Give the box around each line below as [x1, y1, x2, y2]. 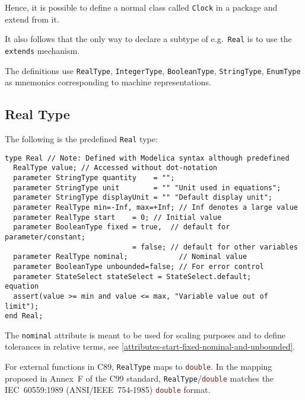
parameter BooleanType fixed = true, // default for [13, 223, 230, 232]
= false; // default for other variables [132, 242, 298, 251]
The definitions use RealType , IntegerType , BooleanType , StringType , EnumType [5, 64, 301, 76]
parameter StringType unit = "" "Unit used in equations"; [13, 183, 281, 192]
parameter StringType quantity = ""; [13, 173, 175, 182]
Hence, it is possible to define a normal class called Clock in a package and [5, 1, 278, 13]
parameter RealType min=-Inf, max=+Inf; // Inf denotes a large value [13, 203, 298, 212]
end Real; [5, 312, 43, 321]
